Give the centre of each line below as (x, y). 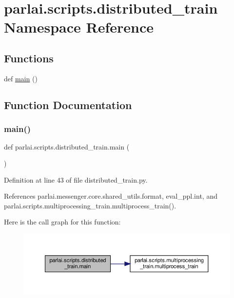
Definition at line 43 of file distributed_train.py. (76, 179)
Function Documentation (68, 104)
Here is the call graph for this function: (62, 222)
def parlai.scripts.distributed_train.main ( (67, 147)
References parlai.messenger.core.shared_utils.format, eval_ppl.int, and (111, 196)
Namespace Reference (79, 27)
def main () (21, 78)
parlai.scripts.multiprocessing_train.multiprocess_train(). (90, 205)
